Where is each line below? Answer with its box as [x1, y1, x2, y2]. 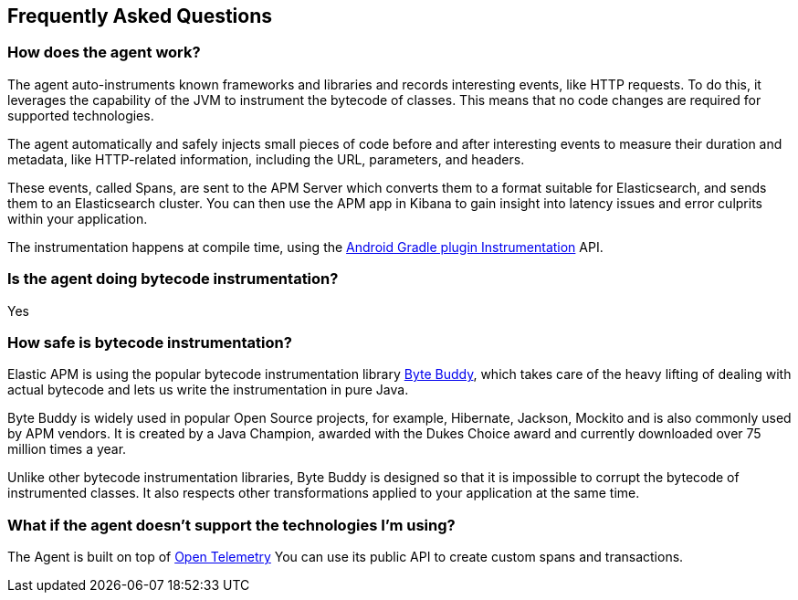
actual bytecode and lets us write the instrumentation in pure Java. [7, 382, 409, 398]
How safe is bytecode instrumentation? [7, 332, 292, 352]
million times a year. [7, 441, 127, 458]
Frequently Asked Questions [7, 5, 273, 27]
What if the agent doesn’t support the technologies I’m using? [7, 515, 456, 534]
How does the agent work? [7, 43, 201, 62]
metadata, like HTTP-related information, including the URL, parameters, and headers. [7, 151, 525, 167]
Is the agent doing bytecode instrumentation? [7, 269, 339, 289]
